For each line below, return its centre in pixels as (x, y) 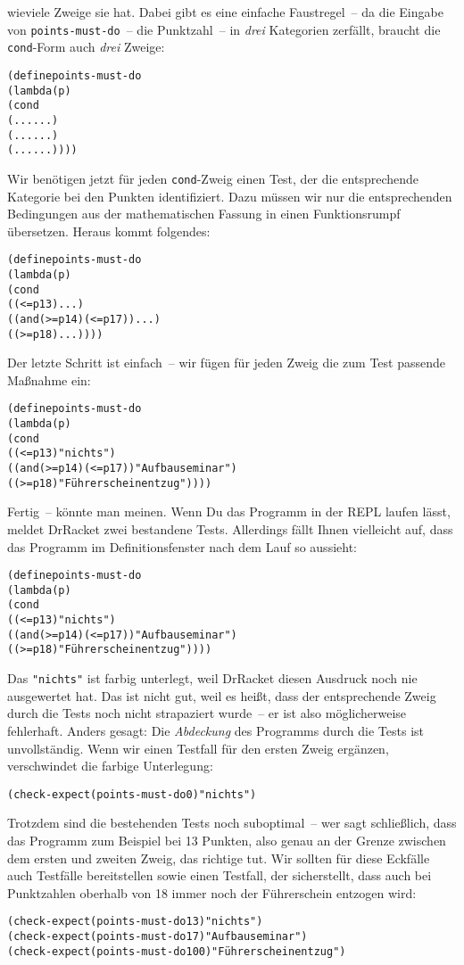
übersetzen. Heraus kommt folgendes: (109, 231)
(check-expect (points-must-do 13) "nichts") (135, 922)
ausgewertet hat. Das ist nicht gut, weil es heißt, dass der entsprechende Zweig (222, 695)
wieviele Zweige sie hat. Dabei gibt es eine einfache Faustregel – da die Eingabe (225, 12)
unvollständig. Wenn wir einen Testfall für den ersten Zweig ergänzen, (198, 748)
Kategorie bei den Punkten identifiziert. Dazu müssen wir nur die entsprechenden (230, 196)
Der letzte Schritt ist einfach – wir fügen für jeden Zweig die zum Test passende (227, 363)
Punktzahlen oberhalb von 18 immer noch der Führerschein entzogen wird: (212, 892)
